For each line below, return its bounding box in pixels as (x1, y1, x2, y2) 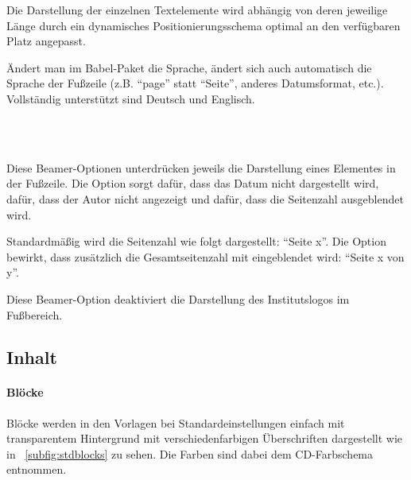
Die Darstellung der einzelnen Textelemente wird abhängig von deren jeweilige (6, 2, 388, 17)
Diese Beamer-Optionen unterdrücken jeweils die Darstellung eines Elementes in (6, 159, 396, 176)
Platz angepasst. (6, 33, 86, 49)
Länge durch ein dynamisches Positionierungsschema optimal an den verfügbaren (6, 17, 401, 33)
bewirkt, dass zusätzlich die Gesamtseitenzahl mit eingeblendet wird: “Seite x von (6, 248, 405, 265)
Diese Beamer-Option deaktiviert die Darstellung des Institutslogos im (6, 290, 350, 307)
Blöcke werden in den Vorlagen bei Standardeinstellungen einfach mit (6, 414, 345, 431)
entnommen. (6, 461, 67, 478)
